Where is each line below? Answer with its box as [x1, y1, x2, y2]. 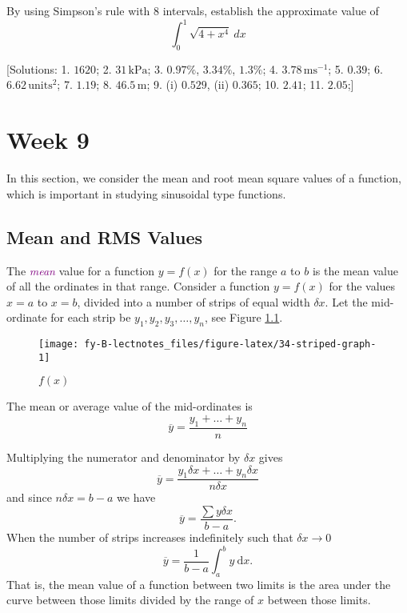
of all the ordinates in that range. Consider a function [6, 278, 270, 294]
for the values [329, 278, 396, 294]
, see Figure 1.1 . [204, 309, 283, 326]
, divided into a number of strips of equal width [77, 293, 310, 310]
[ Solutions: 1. [6, 60, 70, 77]
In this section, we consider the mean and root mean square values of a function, [6, 170, 401, 186]
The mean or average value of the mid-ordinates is [6, 398, 253, 415]
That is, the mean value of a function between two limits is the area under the [6, 575, 391, 592]
